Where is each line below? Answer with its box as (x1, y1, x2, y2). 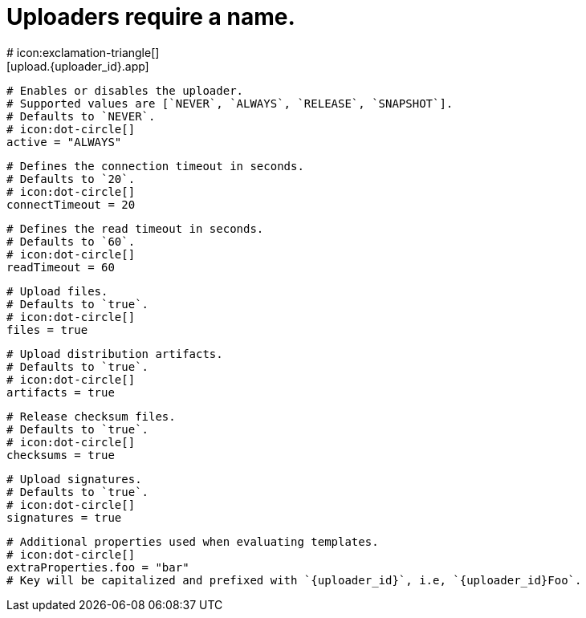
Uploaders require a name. (6, 3, 295, 30)
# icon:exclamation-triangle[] (6, 45, 160, 59)
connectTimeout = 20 (6, 197, 136, 211)
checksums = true (6, 448, 115, 461)
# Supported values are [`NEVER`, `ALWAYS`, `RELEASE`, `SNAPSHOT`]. (6, 96, 454, 110)
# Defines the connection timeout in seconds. (6, 159, 304, 173)
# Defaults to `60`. (6, 234, 136, 248)
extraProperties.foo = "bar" (6, 560, 189, 574)
